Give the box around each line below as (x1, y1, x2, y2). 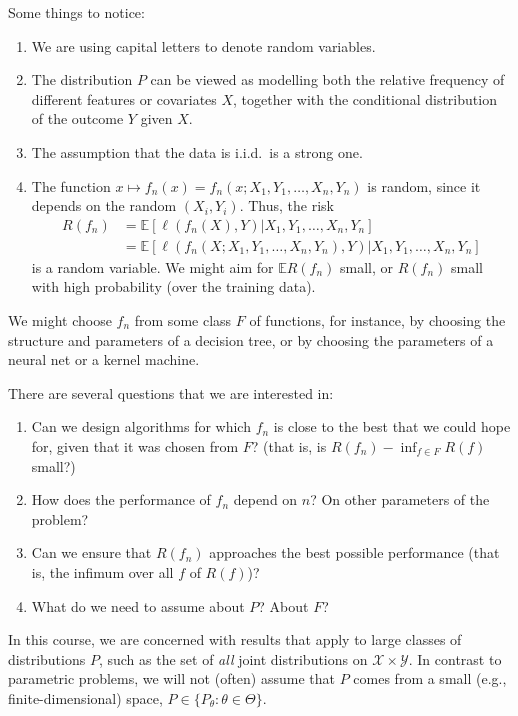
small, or (340, 256, 394, 277)
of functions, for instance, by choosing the (249, 310, 506, 330)
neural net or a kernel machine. (8, 349, 200, 370)
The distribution (31, 69, 133, 90)
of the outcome (31, 108, 124, 129)
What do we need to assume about (31, 595, 245, 616)
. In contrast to (408, 648, 502, 669)
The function (31, 175, 111, 196)
